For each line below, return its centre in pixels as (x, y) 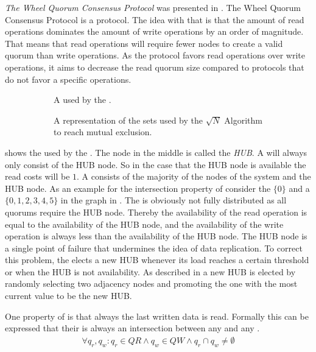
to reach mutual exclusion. (103, 132)
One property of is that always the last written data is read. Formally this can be (157, 316)
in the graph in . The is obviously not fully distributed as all (174, 200)
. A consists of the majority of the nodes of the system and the (194, 176)
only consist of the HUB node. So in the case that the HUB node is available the (156, 164)
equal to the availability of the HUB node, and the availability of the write (144, 224)
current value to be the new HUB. (68, 296)
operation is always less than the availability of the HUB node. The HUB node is (156, 236)
